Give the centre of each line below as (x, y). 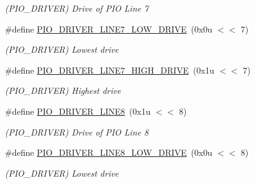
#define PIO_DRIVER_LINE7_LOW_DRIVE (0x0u (109, 29)
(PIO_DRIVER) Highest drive (63, 90)
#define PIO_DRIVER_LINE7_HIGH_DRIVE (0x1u (110, 70)
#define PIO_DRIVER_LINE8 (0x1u (78, 111)
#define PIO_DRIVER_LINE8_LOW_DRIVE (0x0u (109, 152)
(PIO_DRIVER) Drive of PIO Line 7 (77, 8)
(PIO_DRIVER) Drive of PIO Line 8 (77, 132)
